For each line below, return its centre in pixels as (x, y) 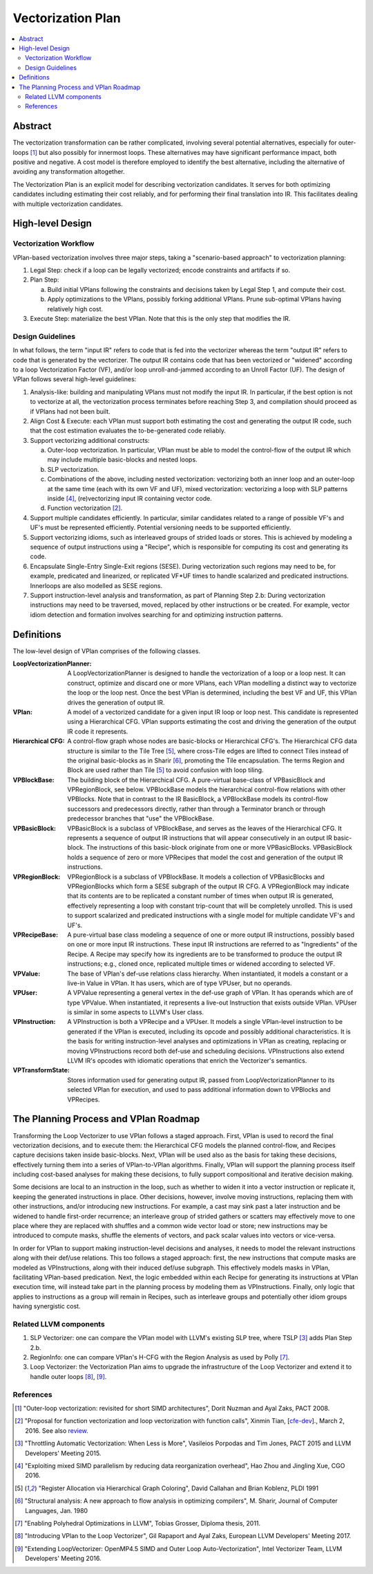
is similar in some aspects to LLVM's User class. (135, 1012)
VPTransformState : (41, 1070)
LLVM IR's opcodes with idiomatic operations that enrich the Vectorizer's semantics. (187, 1061)
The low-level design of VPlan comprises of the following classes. (106, 651)
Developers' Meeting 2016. (63, 1558)
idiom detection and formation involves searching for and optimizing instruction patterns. (156, 614)
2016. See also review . (57, 1430)
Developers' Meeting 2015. (63, 1453)
